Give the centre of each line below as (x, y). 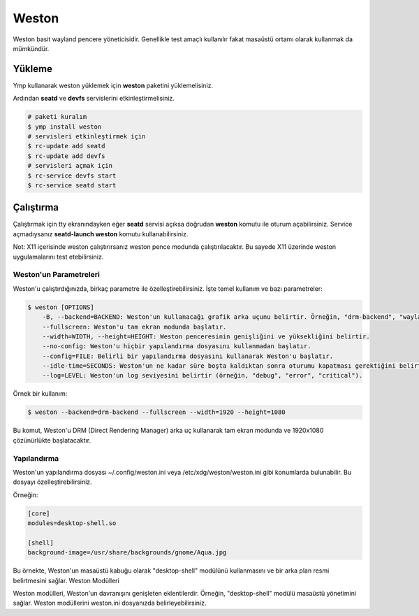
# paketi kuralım (57, 117)
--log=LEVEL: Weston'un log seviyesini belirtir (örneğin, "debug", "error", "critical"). (203, 375)
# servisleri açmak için (70, 166)
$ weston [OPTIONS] (61, 307)
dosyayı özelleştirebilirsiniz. (52, 482)
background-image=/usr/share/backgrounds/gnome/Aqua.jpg (127, 553)
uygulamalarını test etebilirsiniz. (58, 257)
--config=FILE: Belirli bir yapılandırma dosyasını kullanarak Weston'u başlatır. (188, 356)
